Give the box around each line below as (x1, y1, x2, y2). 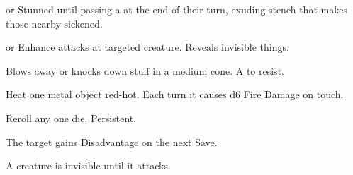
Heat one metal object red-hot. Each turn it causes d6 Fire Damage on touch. (6, 87, 344, 102)
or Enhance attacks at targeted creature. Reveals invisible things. (6, 40, 289, 54)
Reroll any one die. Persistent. (6, 110, 137, 125)
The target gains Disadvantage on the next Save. (6, 134, 218, 149)
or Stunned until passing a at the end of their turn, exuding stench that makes (6, 2, 347, 16)
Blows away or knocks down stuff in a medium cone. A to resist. (6, 63, 284, 78)
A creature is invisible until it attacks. (6, 158, 171, 173)
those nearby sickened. (6, 16, 103, 30)
